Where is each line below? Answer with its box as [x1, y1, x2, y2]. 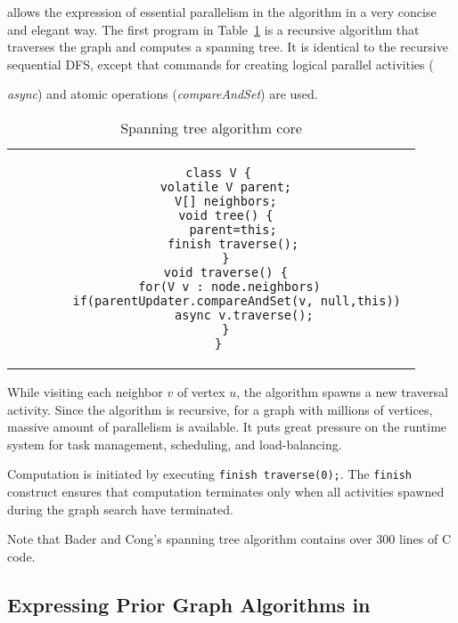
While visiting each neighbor [7, 382, 163, 400]
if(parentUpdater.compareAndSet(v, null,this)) [72, 293, 401, 308]
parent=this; [189, 222, 277, 237]
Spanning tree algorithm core [120, 117, 302, 138]
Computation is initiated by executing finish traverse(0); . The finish [7, 465, 413, 483]
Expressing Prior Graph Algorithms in [7, 590, 371, 618]
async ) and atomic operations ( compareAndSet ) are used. [7, 85, 318, 103]
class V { [185, 165, 251, 180]
